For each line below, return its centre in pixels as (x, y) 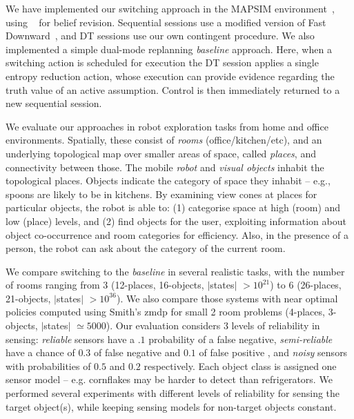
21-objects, (28, 298)
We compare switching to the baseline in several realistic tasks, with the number (175, 271)
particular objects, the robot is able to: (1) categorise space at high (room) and (173, 207)
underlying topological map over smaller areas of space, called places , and (161, 153)
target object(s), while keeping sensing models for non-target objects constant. (171, 406)
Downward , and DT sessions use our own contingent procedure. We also (160, 36)
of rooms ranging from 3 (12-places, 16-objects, (105, 285)
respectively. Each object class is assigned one (240, 366)
